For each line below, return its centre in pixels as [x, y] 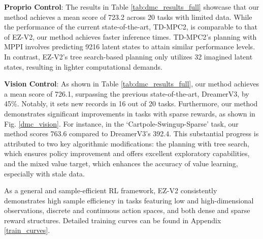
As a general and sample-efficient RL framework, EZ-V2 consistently [111, 190]
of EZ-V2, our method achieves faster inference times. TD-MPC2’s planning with [130, 36]
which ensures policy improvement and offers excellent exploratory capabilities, [127, 153]
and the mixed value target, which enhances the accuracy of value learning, [121, 163]
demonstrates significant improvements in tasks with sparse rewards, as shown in [130, 113]
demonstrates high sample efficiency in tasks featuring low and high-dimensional [129, 200]
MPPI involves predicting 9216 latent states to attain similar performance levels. [130, 47]
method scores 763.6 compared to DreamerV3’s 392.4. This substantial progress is [131, 133]
